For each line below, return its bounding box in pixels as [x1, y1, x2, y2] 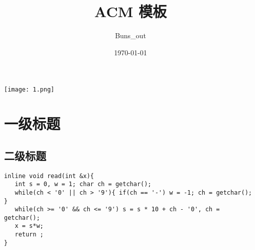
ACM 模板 [94, 1, 167, 22]
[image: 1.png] [4, 86, 55, 94]
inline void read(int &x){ [4, 172, 94, 180]
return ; [15, 231, 44, 238]
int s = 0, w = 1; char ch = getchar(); [15, 181, 152, 188]
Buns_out [115, 30, 146, 41]
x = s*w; [15, 222, 44, 230]
